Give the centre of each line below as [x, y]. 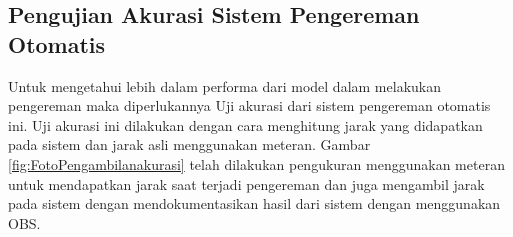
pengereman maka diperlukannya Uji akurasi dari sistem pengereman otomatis [249, 105]
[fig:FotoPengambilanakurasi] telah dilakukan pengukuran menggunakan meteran [256, 163]
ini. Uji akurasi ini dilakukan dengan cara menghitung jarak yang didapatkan [245, 124]
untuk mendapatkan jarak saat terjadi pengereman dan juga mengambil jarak [246, 183]
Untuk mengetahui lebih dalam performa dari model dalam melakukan [224, 85]
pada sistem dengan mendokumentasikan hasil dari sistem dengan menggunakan [254, 203]
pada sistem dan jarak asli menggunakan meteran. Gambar [189, 144]
